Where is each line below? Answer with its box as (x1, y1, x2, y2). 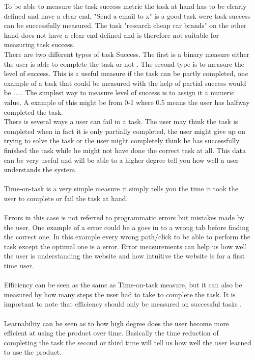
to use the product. (4, 347, 62, 357)
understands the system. (4, 164, 77, 175)
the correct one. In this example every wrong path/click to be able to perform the (4, 231, 251, 242)
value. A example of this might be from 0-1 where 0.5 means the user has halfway (4, 97, 250, 107)
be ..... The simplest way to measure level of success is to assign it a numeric (4, 87, 234, 98)
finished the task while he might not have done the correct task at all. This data (4, 145, 246, 155)
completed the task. (4, 106, 63, 117)
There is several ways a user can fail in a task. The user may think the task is (4, 116, 238, 127)
